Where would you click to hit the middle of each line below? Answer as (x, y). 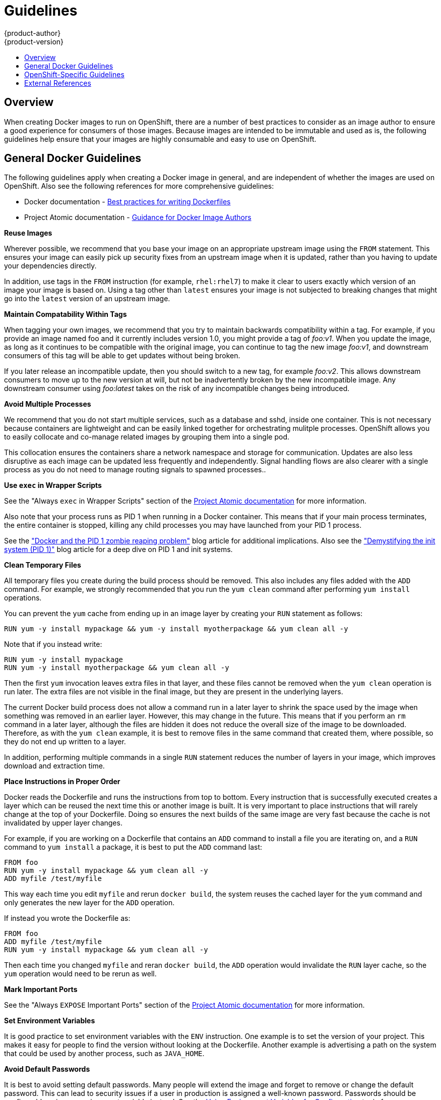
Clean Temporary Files (43, 565)
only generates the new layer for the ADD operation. (89, 903)
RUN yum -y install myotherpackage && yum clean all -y (117, 668)
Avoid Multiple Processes (48, 404)
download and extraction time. (54, 766)
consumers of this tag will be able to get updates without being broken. (122, 356)
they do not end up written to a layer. (65, 742)
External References (58, 83)
